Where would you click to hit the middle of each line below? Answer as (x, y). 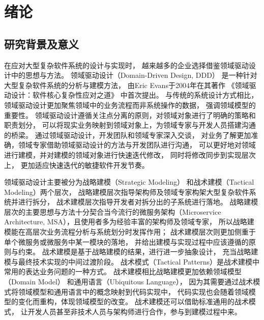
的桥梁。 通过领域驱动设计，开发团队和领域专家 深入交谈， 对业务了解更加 (128, 135)
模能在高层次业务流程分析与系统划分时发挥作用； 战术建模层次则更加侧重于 (130, 232)
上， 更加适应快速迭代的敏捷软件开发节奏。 (77, 165)
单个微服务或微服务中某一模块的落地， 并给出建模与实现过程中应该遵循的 (126, 241)
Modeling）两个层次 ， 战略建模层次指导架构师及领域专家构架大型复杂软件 (127, 192)
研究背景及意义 (41, 43)
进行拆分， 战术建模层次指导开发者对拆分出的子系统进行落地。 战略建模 (138, 202)
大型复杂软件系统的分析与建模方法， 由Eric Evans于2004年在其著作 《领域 (127, 85)
